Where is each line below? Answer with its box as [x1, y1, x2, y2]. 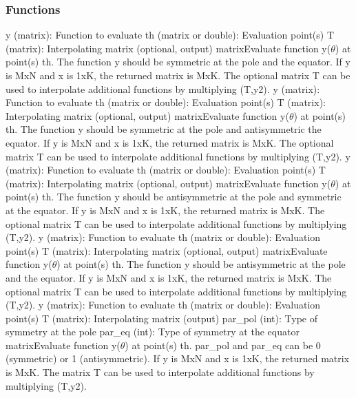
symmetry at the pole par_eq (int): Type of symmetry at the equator [6, 324, 300, 339]
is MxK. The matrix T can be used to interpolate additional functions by [6, 365, 315, 379]
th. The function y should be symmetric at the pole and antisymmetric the [6, 122, 322, 136]
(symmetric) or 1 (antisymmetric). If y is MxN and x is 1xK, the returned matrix [6, 351, 350, 366]
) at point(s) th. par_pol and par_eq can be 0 [125, 337, 321, 352]
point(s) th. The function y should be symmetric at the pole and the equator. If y [6, 54, 350, 69]
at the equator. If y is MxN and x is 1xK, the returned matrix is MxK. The [6, 202, 325, 217]
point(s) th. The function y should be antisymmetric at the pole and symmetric [6, 189, 342, 204]
